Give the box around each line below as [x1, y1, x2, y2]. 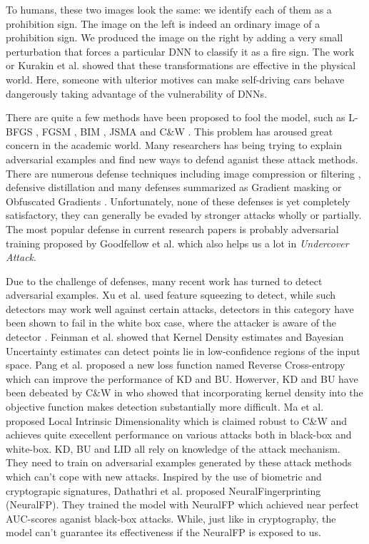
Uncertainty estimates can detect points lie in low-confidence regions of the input [6, 343, 360, 358]
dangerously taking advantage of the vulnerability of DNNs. [6, 86, 268, 101]
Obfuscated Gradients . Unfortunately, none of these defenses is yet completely [6, 193, 350, 208]
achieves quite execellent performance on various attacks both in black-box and [6, 427, 352, 442]
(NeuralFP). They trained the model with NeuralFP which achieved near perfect [6, 497, 359, 512]
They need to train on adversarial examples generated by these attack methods [6, 455, 352, 470]
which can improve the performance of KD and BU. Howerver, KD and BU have [6, 371, 358, 386]
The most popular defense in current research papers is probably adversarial [6, 221, 339, 236]
